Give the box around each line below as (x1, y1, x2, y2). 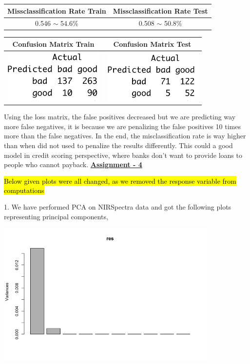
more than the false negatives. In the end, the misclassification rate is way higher (4, 131, 246, 141)
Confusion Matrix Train (12, 38, 95, 49)
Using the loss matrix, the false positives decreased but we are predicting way (4, 112, 236, 122)
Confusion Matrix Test (113, 38, 192, 49)
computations (4, 185, 44, 195)
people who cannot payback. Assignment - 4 (4, 159, 142, 170)
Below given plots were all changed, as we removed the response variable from (4, 175, 237, 186)
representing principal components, (4, 211, 108, 221)
